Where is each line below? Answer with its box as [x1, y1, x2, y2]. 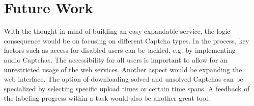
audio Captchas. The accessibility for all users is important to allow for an [4, 54, 227, 64]
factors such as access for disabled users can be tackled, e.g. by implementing [4, 45, 236, 55]
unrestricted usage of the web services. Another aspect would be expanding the [4, 64, 242, 74]
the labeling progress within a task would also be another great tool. [4, 93, 210, 103]
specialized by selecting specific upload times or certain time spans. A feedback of [4, 83, 250, 93]
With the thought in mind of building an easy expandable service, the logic [4, 26, 230, 36]
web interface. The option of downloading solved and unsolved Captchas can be [4, 74, 243, 84]
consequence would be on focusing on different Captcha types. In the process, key [4, 35, 249, 45]
